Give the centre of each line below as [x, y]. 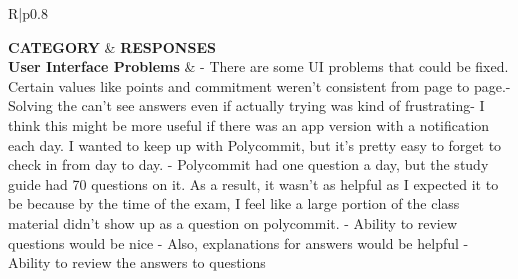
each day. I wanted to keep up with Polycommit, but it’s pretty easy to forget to [255, 144]
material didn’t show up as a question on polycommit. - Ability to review [233, 222]
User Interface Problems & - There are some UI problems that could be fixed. [258, 66]
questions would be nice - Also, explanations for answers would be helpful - [238, 242]
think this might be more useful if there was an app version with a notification [249, 124]
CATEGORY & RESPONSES [112, 46]
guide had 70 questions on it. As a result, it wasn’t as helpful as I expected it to [253, 183]
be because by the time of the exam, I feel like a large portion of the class [234, 203]
